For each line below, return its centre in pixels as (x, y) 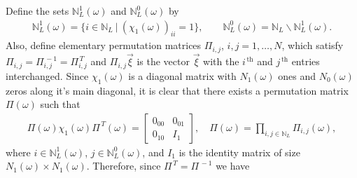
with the (221, 61)
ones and (297, 75)
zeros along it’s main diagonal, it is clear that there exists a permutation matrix (177, 90)
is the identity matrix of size (239, 152)
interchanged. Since (47, 75)
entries (306, 61)
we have (233, 166)
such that (60, 104)
